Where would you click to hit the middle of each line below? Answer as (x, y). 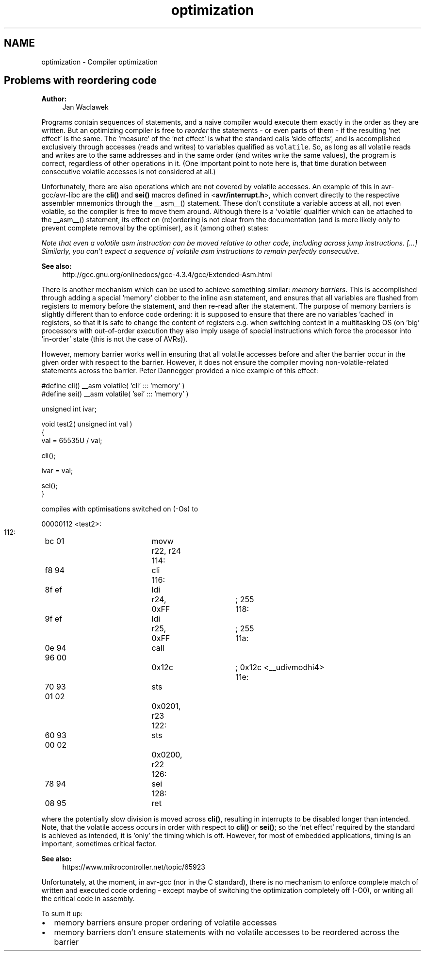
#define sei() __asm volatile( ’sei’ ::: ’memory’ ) (115, 394)
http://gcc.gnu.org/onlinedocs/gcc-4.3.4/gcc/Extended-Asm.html (167, 275)
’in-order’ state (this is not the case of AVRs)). (114, 339)
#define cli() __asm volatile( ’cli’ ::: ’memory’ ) (113, 386)
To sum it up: (62, 914)
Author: (54, 99)
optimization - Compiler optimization (99, 62)
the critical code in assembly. (88, 899)
